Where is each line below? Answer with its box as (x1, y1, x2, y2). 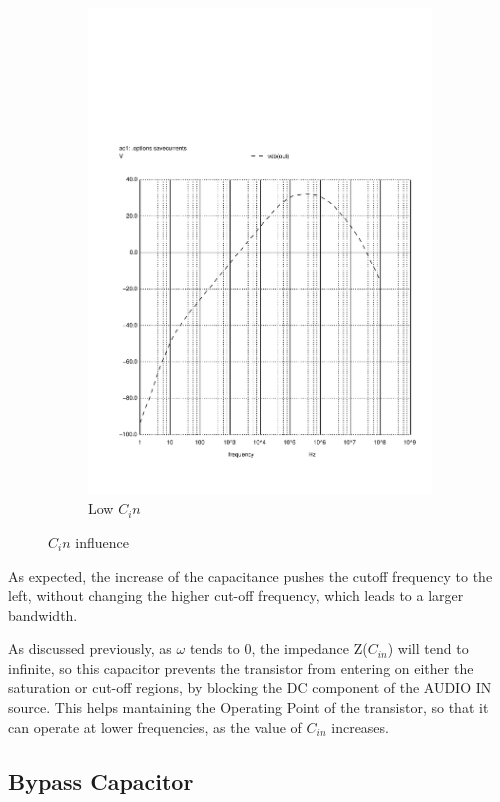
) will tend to (387, 638, 469, 659)
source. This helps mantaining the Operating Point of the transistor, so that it (8, 697, 489, 718)
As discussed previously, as (8, 638, 172, 659)
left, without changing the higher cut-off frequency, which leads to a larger (8, 585, 464, 606)
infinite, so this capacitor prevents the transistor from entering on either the (8, 657, 474, 678)
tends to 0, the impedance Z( (189, 638, 368, 659)
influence (75, 531, 129, 552)
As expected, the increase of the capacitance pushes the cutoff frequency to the (8, 565, 493, 586)
